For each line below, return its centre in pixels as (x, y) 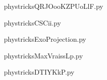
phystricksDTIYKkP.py (39, 72)
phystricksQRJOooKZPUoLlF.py (54, 6)
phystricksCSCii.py (33, 22)
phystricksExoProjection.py (45, 39)
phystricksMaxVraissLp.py (43, 55)
